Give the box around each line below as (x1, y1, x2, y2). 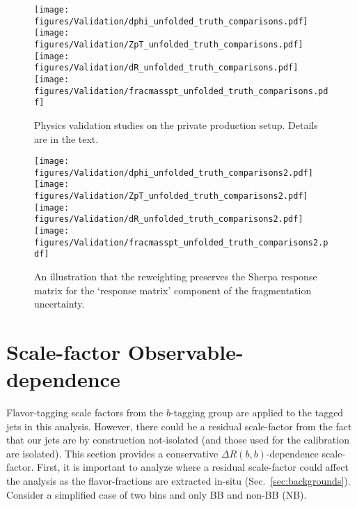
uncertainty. (34, 296, 85, 311)
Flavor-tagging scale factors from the (6, 405, 164, 420)
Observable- (127, 337, 244, 365)
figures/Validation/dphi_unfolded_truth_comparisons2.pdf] (34, 167, 313, 178)
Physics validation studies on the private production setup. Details (34, 117, 318, 132)
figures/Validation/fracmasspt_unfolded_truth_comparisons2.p (34, 237, 328, 248)
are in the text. (34, 131, 99, 146)
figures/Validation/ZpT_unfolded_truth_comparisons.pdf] (34, 39, 303, 50)
